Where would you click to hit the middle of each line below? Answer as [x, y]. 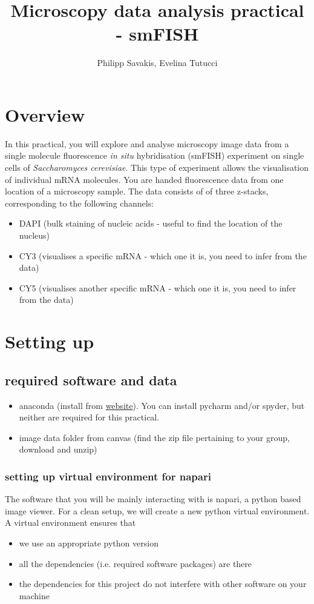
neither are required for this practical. [89, 417]
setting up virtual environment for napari [108, 476]
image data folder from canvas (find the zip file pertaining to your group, [154, 437]
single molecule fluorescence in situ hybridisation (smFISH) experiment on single [155, 155]
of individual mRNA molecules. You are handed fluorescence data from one [144, 179]
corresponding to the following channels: [80, 203]
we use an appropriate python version [89, 543]
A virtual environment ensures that [70, 523]
